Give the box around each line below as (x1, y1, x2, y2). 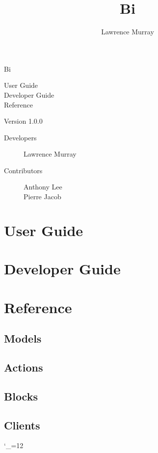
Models (4, 331, 42, 346)
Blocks (4, 388, 38, 403)
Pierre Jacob (24, 191, 61, 202)
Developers (4, 132, 37, 142)
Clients (4, 417, 40, 432)
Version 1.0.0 (4, 116, 43, 126)
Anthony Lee (24, 182, 62, 192)
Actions (4, 359, 43, 374)
